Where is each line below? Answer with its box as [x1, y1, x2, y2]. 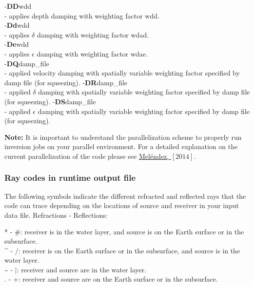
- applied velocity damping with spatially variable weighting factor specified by [4, 68, 240, 78]
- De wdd [4, 39, 29, 49]
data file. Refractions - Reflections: [4, 210, 108, 220]
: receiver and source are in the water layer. [17, 264, 147, 274]
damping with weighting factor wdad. [37, 29, 149, 39]
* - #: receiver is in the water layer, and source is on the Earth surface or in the [4, 226, 244, 236]
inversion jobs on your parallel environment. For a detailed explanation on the [4, 141, 238, 152]
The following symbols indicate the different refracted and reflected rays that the [4, 191, 246, 201]
